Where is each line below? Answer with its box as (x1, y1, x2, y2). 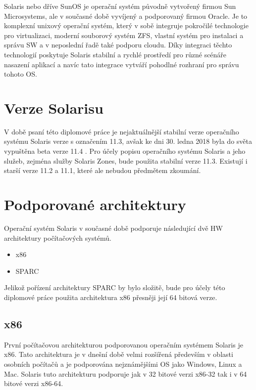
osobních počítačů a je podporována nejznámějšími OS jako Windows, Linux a (4, 358, 242, 369)
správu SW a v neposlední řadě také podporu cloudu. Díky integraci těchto (4, 40, 232, 50)
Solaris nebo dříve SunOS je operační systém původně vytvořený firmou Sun (4, 1, 236, 11)
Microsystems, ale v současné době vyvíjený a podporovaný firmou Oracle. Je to (4, 10, 248, 21)
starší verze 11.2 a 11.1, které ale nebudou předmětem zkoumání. (4, 165, 201, 175)
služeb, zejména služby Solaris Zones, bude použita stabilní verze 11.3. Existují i (4, 155, 248, 166)
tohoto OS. (4, 69, 37, 79)
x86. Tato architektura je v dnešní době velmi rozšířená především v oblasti (4, 349, 233, 359)
